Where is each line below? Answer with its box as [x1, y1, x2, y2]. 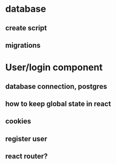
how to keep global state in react [5, 99, 111, 108]
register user [5, 134, 48, 143]
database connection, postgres [5, 82, 107, 90]
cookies [5, 117, 32, 126]
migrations [5, 41, 41, 49]
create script [5, 24, 47, 32]
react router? [5, 152, 48, 161]
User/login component [5, 62, 103, 74]
